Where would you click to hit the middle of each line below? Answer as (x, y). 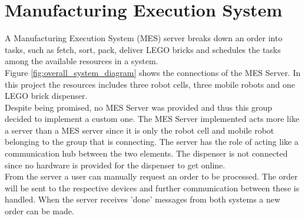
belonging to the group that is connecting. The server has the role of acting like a (152, 142)
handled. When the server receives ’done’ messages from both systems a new (143, 199)
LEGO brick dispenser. (46, 96)
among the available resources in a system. (82, 61)
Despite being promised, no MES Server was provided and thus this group (139, 107)
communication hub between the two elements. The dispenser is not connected (146, 153)
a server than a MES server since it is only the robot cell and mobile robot (140, 130)
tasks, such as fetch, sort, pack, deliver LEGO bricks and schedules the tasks (143, 49)
